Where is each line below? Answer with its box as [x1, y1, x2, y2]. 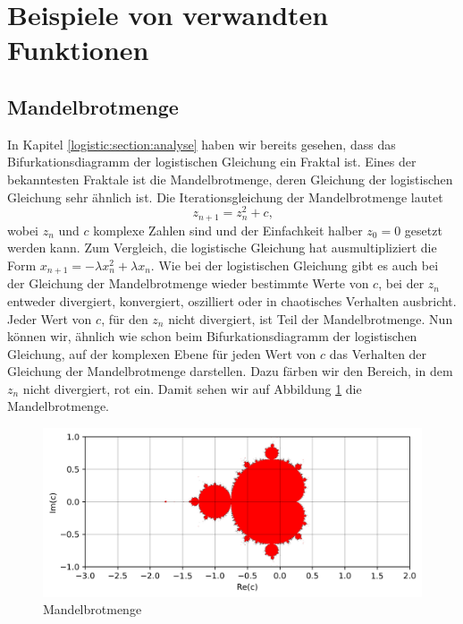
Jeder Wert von [7, 309, 92, 328]
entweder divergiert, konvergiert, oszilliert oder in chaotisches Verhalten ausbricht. [7, 291, 457, 310]
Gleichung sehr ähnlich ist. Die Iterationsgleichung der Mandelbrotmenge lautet [7, 187, 443, 206]
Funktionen [7, 31, 149, 68]
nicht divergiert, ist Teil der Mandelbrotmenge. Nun [168, 309, 453, 328]
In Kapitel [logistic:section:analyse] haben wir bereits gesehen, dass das [7, 134, 396, 153]
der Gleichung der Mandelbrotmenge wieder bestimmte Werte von [7, 274, 369, 293]
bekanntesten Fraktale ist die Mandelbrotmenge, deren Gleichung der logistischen [7, 169, 453, 188]
